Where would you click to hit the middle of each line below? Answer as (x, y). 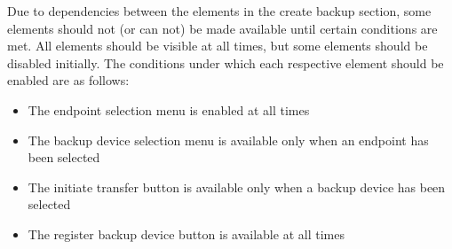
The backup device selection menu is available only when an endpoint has (228, 140)
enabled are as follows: (68, 80)
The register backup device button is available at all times (186, 233)
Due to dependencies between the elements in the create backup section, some (219, 11)
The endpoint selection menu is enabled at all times (169, 109)
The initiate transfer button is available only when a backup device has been (237, 187)
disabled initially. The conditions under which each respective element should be (226, 62)
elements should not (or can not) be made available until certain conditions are (222, 28)
